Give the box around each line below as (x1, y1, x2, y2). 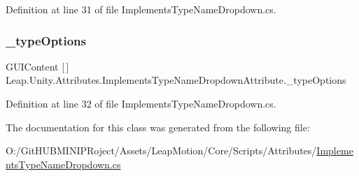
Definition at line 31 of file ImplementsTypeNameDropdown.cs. (6, 2, 276, 16)
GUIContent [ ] (6, 59, 69, 73)
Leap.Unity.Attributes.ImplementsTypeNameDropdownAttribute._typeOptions (6, 73, 346, 87)
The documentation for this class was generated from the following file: (6, 119, 310, 134)
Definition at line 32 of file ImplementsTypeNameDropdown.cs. (6, 96, 276, 110)
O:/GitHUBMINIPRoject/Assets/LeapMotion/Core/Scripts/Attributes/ (6, 143, 317, 158)
